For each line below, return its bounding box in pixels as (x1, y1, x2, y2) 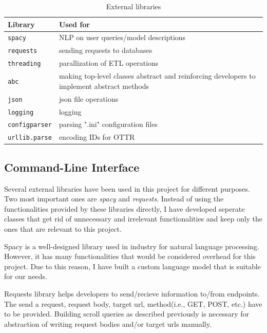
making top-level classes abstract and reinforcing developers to (59, 70, 256, 81)
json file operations (59, 93, 119, 104)
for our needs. (4, 271, 47, 282)
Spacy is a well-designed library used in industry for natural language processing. (4, 240, 259, 251)
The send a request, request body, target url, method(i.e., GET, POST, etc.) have (4, 298, 262, 309)
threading (8, 60, 41, 68)
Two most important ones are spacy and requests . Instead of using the (4, 193, 224, 204)
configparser (8, 121, 52, 129)
